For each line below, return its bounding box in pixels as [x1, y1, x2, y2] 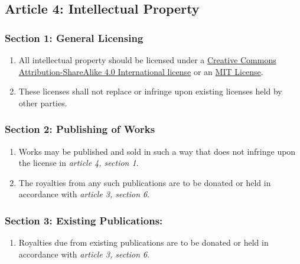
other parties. [18, 96, 67, 109]
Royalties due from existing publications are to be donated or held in [18, 236, 269, 249]
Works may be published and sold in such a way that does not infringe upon [18, 145, 296, 157]
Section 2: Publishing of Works [5, 122, 155, 136]
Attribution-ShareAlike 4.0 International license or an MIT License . [18, 65, 263, 77]
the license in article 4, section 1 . [18, 157, 139, 169]
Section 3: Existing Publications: [5, 213, 163, 227]
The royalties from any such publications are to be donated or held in [18, 176, 271, 188]
